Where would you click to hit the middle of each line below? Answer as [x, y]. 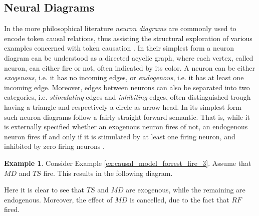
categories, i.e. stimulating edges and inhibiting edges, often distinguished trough [127, 97]
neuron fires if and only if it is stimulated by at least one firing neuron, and [120, 136]
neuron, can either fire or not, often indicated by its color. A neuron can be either [129, 67]
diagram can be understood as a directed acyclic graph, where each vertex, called [129, 57]
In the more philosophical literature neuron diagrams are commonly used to [120, 28]
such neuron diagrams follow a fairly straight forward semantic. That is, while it [127, 117]
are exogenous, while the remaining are [186, 190]
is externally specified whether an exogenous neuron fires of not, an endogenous [126, 127]
